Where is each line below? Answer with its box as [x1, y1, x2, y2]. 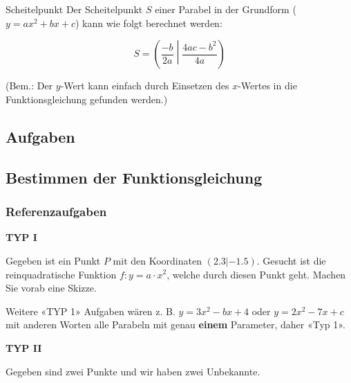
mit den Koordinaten [113, 253, 202, 267]
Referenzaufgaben [6, 203, 107, 220]
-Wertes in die [238, 78, 297, 93]
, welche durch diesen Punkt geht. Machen [167, 267, 346, 281]
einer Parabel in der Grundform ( [155, 2, 296, 16]
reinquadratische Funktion [6, 267, 117, 281]
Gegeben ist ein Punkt [6, 253, 101, 267]
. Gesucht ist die [256, 253, 326, 267]
